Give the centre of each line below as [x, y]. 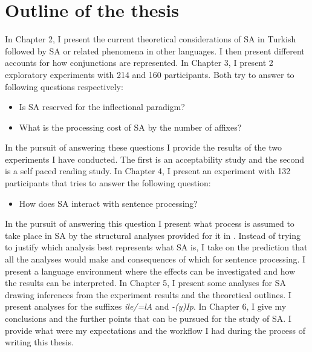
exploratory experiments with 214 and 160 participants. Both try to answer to [150, 74]
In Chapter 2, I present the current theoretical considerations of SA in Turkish [151, 39]
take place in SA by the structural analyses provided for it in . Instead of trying [153, 235]
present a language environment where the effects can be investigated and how [150, 271]
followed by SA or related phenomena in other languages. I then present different [155, 51]
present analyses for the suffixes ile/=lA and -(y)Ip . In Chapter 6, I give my [146, 306]
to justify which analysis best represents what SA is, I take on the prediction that [156, 247]
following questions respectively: [64, 86]
